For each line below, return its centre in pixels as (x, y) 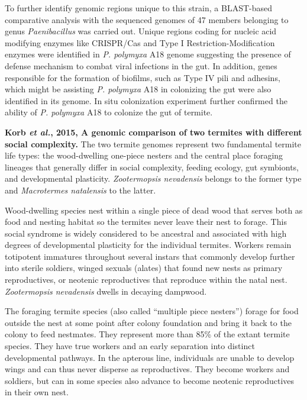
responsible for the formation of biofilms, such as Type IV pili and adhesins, (143, 77)
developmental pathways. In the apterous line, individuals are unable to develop (150, 357)
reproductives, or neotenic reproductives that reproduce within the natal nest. (146, 280)
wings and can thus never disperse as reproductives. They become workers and (147, 369)
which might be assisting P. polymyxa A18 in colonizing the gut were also (138, 89)
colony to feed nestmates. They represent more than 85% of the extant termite (147, 334)
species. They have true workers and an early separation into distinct (130, 346)
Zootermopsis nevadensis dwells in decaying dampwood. (106, 291)
